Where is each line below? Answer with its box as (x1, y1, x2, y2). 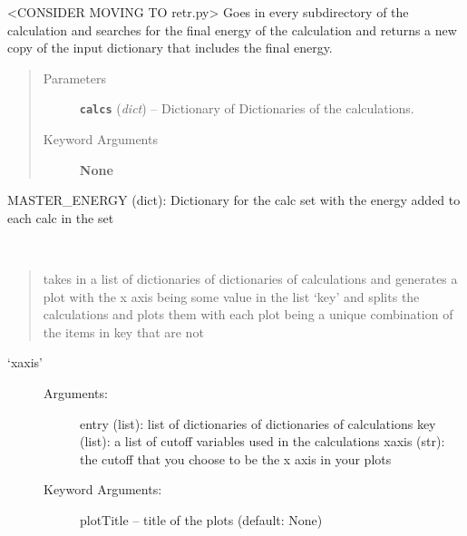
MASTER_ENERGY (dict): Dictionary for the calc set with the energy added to (7, 190, 461, 210)
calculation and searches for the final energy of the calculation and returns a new (7, 20, 457, 39)
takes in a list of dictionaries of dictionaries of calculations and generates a (43, 269, 458, 287)
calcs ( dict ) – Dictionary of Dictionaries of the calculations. (79, 99, 414, 118)
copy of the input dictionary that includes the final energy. (7, 38, 333, 57)
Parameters (43, 68, 106, 87)
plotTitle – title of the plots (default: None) (80, 510, 323, 529)
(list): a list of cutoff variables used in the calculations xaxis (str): (80, 432, 445, 451)
